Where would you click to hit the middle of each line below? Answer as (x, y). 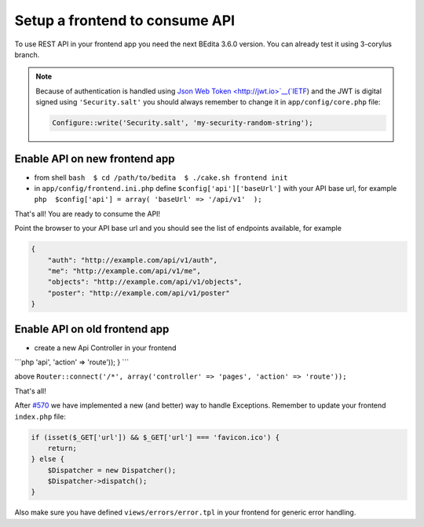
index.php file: (40, 416)
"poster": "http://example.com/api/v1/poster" (139, 293)
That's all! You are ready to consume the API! (88, 214)
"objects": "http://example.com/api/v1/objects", (145, 282)
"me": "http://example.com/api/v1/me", (124, 271)
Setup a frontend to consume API (125, 20)
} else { (48, 459)
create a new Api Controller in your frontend (105, 348)
